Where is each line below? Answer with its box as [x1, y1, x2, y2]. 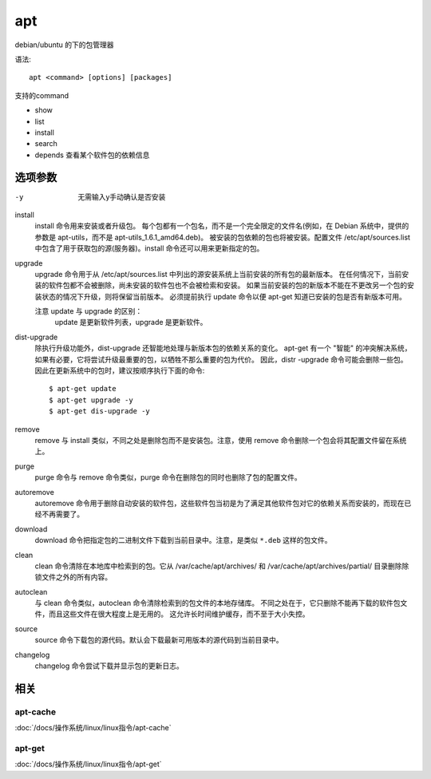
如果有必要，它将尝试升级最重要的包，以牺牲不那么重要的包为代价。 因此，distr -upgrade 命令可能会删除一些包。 [34, 354, 408, 364]
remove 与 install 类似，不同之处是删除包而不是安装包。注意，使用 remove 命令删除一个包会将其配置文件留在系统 [34, 436, 407, 445]
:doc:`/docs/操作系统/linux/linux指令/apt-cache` [14, 723, 172, 733]
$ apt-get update [49, 384, 117, 393]
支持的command [14, 90, 69, 100]
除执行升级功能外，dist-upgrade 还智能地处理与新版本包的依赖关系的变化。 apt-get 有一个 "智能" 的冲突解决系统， [34, 343, 412, 353]
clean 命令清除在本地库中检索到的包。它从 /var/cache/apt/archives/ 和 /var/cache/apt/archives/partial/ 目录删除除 [34, 561, 409, 571]
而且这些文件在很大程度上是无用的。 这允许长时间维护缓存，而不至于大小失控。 [48, 609, 310, 619]
